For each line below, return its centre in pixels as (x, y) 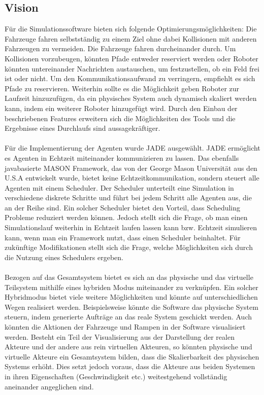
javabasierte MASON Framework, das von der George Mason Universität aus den (131, 168)
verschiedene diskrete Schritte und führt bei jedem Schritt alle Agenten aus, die (128, 197)
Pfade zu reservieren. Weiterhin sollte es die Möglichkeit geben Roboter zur (122, 88)
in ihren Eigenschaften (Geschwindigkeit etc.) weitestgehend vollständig (116, 376)
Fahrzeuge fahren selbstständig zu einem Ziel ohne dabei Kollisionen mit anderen (131, 38)
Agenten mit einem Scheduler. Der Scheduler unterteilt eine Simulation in (119, 187)
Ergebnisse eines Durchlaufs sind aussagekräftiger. (82, 128)
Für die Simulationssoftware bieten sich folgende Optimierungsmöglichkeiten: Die (131, 29)
